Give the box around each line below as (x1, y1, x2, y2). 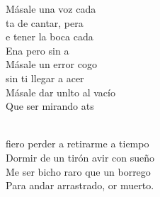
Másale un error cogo (6, 57, 97, 72)
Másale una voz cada (6, 1, 96, 16)
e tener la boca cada (6, 29, 93, 44)
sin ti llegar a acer (6, 70, 84, 85)
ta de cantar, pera (6, 15, 84, 30)
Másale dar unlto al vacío (6, 84, 115, 99)
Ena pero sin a (6, 43, 69, 57)
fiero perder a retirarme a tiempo (6, 136, 149, 151)
